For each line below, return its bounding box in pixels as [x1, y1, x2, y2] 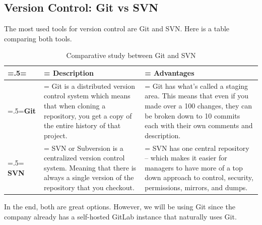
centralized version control [44, 152, 125, 163]
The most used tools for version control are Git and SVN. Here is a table [4, 23, 230, 34]
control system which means [44, 90, 130, 101]
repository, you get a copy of [44, 110, 132, 121]
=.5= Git [8, 105, 36, 116]
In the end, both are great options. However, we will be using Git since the [4, 201, 235, 212]
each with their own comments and [145, 120, 253, 131]
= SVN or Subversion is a [44, 142, 123, 153]
